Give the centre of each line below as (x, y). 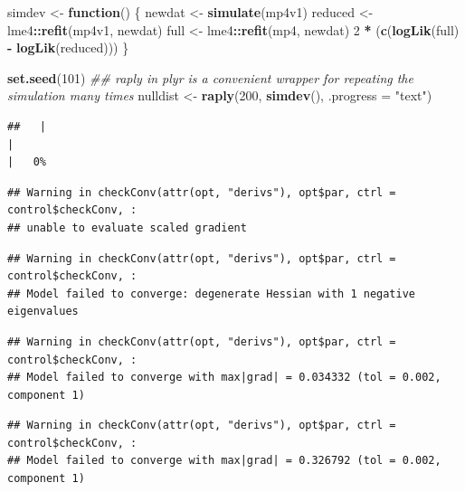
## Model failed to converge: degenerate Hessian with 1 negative (212, 293)
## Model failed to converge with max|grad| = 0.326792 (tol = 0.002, (224, 461)
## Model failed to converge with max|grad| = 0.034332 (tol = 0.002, (224, 378)
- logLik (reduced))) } (68, 47)
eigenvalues (43, 312)
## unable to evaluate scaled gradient (127, 227)
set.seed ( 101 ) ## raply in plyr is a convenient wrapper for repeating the (210, 77)
